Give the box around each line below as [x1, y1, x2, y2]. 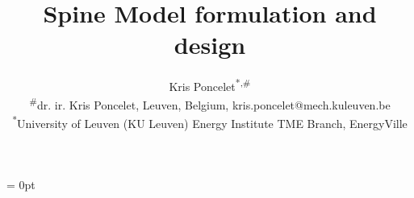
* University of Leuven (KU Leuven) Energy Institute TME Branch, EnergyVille [12, 113, 408, 132]
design [174, 28, 246, 61]
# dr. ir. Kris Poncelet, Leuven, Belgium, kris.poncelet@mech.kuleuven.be [29, 94, 391, 113]
